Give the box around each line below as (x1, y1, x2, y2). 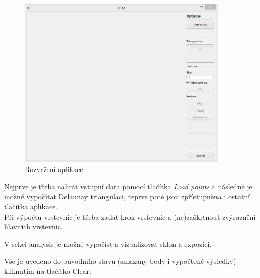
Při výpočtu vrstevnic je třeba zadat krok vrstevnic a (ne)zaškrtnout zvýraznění (4, 211, 256, 222)
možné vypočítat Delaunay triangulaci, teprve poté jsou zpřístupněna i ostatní (4, 191, 250, 202)
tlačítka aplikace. (4, 201, 58, 212)
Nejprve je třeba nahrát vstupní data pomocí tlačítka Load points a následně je (4, 181, 252, 191)
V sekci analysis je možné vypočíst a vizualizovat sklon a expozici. (4, 238, 212, 249)
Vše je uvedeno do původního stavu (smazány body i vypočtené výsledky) (4, 255, 236, 266)
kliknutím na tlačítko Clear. (4, 266, 92, 276)
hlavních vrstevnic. (4, 221, 63, 232)
